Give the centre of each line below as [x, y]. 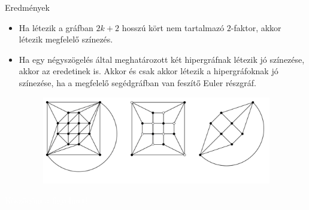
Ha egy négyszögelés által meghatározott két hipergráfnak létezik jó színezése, [162, 59]
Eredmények [27, 7]
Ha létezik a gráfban [56, 27]
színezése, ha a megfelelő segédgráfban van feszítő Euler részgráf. [137, 82]
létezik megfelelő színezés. [66, 39]
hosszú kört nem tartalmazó [173, 27]
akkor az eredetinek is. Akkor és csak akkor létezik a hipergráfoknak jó [149, 71]
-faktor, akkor [256, 27]
